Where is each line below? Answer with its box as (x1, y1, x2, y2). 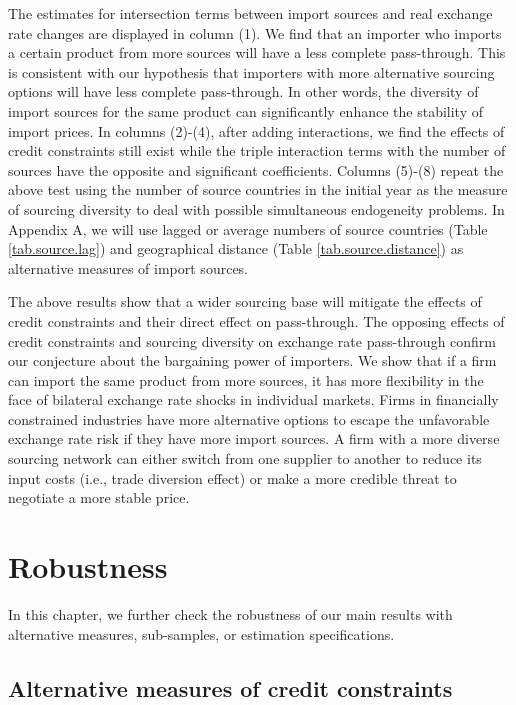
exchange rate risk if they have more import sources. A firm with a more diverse (8, 428, 500, 449)
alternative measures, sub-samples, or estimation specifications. (8, 623, 395, 644)
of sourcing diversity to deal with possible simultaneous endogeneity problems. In (8, 198, 505, 219)
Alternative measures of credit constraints (8, 672, 453, 703)
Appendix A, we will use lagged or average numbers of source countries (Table (8, 218, 488, 239)
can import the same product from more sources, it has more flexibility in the (8, 369, 484, 390)
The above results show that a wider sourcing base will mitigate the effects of (8, 291, 482, 312)
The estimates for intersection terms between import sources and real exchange (8, 3, 493, 23)
